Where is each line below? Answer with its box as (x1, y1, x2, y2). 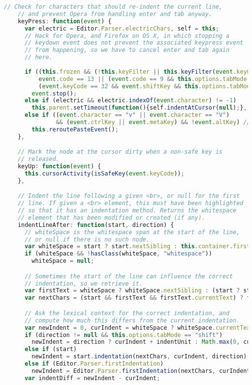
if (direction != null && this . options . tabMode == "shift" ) (24, 331, 223, 338)
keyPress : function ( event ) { (17, 17, 111, 25)
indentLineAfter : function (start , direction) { (17, 221, 174, 228)
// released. (17, 156, 60, 163)
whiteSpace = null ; (31, 257, 94, 265)
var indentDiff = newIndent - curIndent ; (24, 374, 160, 382)
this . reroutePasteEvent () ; (31, 126, 119, 133)
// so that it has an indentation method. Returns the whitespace (17, 207, 236, 214)
